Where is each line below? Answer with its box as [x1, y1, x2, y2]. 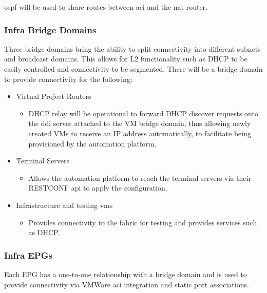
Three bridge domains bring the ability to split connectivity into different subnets [4, 43, 261, 54]
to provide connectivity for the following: [4, 73, 132, 84]
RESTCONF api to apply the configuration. [28, 182, 167, 193]
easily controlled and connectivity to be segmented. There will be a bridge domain [4, 64, 263, 74]
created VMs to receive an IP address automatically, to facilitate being [28, 128, 251, 138]
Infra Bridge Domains [4, 23, 97, 36]
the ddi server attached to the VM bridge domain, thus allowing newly [28, 118, 251, 129]
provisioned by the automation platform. [28, 138, 157, 149]
